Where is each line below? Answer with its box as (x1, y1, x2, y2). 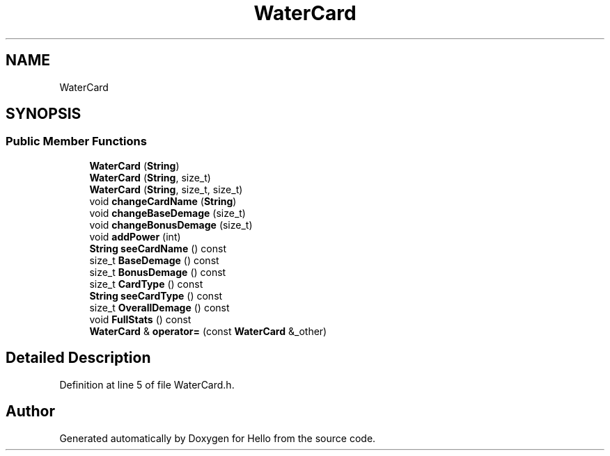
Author (6, 402, 55, 421)
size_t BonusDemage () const (89, 266, 226, 278)
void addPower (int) (89, 230, 181, 243)
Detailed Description (6, 349, 151, 367)
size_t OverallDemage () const (89, 301, 230, 313)
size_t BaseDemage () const (89, 254, 219, 266)
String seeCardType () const (89, 289, 223, 302)
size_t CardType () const (89, 277, 203, 290)
